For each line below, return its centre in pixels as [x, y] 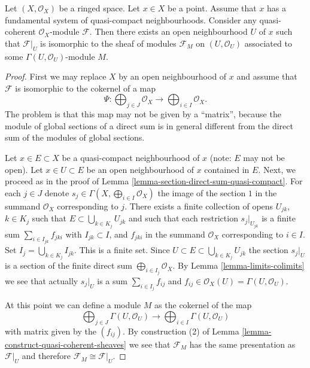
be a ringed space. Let [99, 8]
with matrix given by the [51, 331]
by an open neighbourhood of [173, 76]
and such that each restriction [183, 218]
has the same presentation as [242, 344]
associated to [268, 43]
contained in [227, 169]
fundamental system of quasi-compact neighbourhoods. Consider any [131, 19]
